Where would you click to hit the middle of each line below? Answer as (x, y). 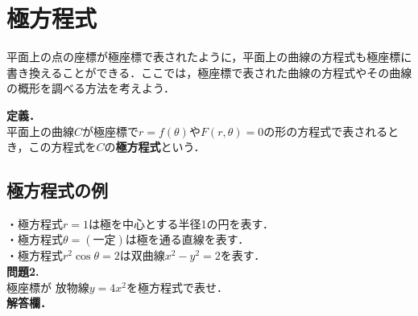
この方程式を (62, 147)
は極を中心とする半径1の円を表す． (181, 223)
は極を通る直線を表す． (187, 239)
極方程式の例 (57, 190)
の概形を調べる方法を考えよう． (91, 88)
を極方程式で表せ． (177, 287)
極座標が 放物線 (48, 287)
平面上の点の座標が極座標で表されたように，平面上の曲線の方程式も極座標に (209, 57)
